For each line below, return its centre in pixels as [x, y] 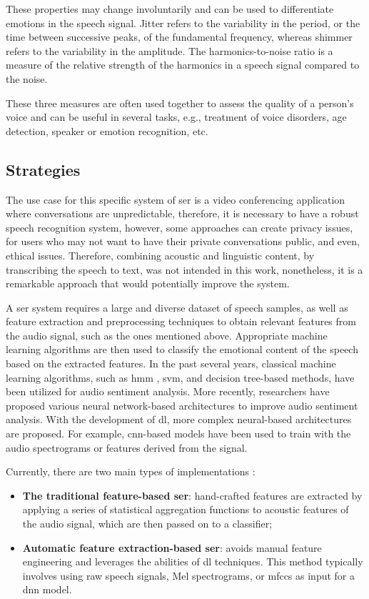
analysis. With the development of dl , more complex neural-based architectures [179, 419]
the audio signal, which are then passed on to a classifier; [147, 524]
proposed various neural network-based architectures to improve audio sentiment [182, 405]
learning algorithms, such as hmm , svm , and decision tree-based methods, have [180, 377]
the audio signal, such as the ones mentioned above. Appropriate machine [167, 335]
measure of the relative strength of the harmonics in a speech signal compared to [183, 65]
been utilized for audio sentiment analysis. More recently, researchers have [168, 391]
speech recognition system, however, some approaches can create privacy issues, [180, 227]
